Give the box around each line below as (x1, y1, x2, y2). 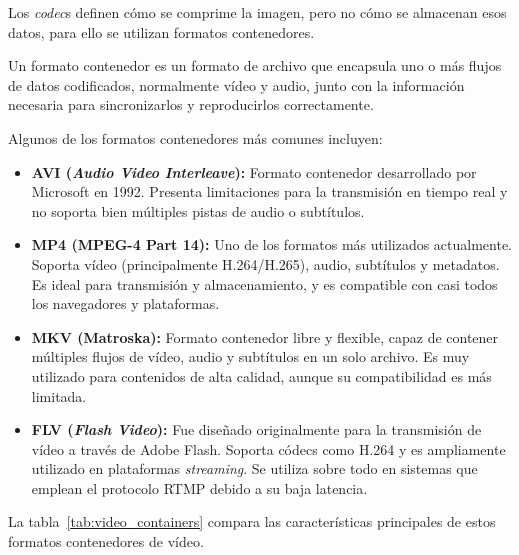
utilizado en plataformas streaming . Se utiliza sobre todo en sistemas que (31, 458, 478, 479)
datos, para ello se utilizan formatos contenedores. (8, 21, 315, 42)
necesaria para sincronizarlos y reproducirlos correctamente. (8, 94, 374, 115)
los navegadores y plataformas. (31, 293, 220, 314)
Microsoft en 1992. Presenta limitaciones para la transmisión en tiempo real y (31, 181, 508, 202)
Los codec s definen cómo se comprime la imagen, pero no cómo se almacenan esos (8, 2, 507, 22)
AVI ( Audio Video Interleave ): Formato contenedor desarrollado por (31, 161, 477, 182)
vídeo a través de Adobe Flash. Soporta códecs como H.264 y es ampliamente (31, 438, 506, 459)
